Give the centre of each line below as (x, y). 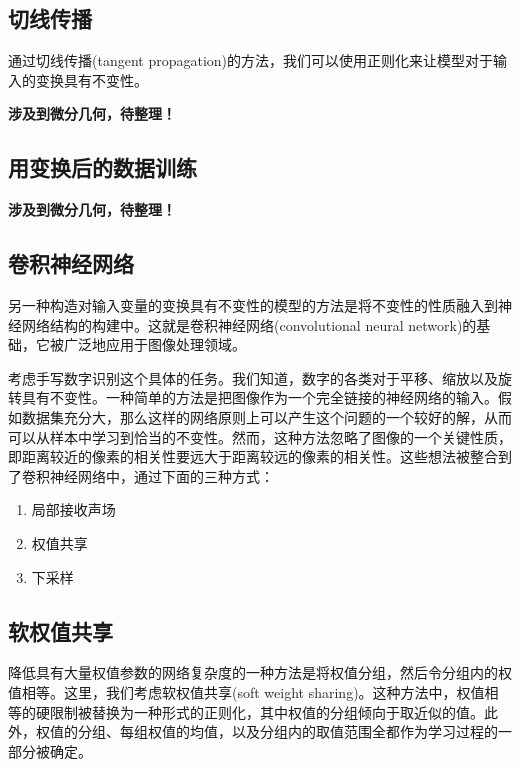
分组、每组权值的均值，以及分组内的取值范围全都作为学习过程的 (287, 731)
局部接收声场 (73, 509)
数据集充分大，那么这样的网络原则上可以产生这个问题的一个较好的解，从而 (266, 416)
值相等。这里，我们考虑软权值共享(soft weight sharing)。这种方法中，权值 (246, 691)
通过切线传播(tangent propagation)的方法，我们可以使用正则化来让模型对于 (251, 60)
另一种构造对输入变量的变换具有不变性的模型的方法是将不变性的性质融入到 (253, 304)
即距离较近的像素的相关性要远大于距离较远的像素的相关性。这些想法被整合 (253, 456)
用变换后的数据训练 (102, 167)
